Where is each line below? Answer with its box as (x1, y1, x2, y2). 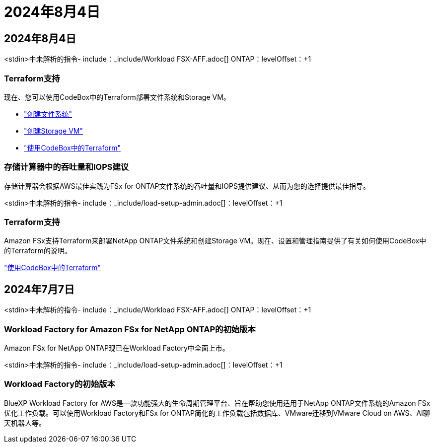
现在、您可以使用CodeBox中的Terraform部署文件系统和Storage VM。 (4, 92, 230, 101)
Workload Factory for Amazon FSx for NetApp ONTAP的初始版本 (4, 324, 256, 334)
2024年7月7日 (4, 283, 74, 296)
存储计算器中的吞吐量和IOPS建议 (4, 162, 129, 172)
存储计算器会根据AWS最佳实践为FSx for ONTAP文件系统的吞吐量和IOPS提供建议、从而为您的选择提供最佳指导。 (4, 181, 370, 190)
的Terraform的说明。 (4, 246, 72, 255)
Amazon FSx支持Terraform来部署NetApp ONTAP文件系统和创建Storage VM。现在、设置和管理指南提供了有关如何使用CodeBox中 (4, 236, 427, 245)
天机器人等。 (4, 418, 46, 427)
